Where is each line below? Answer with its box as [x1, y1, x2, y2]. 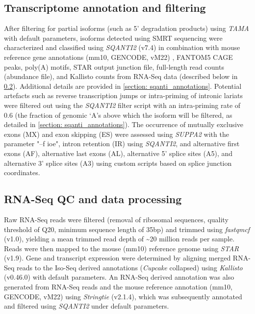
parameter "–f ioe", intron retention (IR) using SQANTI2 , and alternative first [4, 138, 240, 149]
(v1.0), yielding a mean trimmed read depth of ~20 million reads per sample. [4, 234, 235, 244]
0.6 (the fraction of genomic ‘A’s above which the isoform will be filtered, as [4, 109, 232, 120]
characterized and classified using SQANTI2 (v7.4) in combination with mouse [4, 42, 240, 52]
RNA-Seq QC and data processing [4, 191, 182, 207]
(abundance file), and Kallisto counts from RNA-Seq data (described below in [4, 71, 238, 81]
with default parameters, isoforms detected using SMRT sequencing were [4, 32, 223, 43]
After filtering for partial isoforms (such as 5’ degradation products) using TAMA [4, 23, 249, 33]
